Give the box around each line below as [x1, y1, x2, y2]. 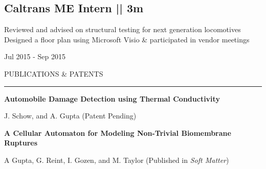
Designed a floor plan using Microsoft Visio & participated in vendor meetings [4, 34, 250, 44]
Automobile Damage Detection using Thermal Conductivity [4, 93, 220, 104]
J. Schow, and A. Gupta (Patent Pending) [4, 110, 137, 121]
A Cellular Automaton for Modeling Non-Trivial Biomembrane [4, 127, 231, 138]
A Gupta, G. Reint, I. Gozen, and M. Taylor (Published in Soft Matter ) [4, 154, 229, 165]
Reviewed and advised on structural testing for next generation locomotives [4, 24, 241, 35]
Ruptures [4, 137, 38, 148]
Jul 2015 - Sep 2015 [4, 51, 65, 62]
